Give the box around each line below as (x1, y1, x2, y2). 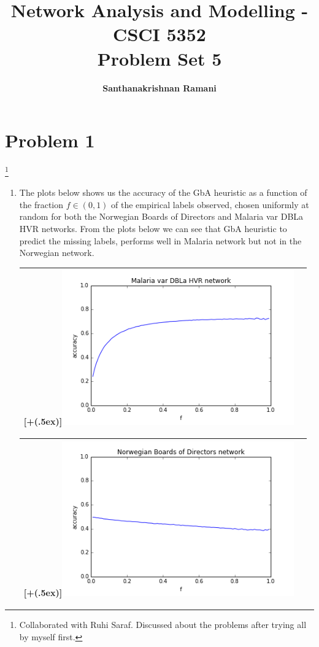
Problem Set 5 (97, 45, 222, 71)
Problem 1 (5, 128, 95, 153)
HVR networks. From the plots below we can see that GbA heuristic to (19, 222, 287, 235)
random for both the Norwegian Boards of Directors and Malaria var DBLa (19, 210, 304, 223)
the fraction (19, 198, 64, 211)
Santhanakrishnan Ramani (102, 81, 217, 94)
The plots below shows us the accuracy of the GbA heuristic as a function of (19, 186, 307, 199)
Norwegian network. (19, 246, 94, 259)
